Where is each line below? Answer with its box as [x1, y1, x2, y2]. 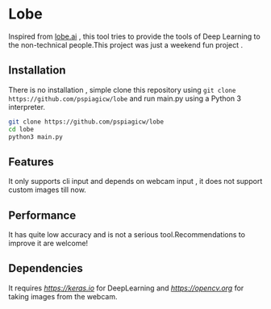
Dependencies [8, 261, 83, 275]
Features [8, 155, 54, 169]
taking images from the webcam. [8, 291, 118, 301]
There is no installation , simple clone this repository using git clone [8, 85, 236, 94]
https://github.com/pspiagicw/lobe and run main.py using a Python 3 [8, 94, 242, 103]
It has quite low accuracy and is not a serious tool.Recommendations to [8, 230, 246, 239]
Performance [8, 208, 77, 222]
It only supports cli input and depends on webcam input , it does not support [8, 177, 263, 186]
